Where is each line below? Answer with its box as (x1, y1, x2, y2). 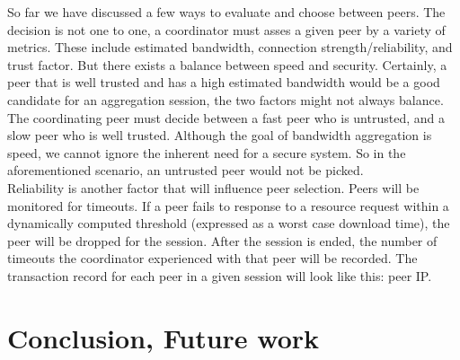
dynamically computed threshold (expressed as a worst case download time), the (7, 214, 450, 233)
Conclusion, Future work (7, 319, 320, 356)
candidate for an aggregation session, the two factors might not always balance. (7, 90, 444, 109)
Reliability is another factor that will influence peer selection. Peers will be (7, 178, 420, 197)
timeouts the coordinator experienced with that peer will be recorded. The (7, 249, 418, 268)
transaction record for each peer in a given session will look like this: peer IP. (7, 266, 432, 285)
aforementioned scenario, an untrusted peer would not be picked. (7, 161, 364, 180)
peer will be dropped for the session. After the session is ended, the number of (7, 231, 438, 250)
